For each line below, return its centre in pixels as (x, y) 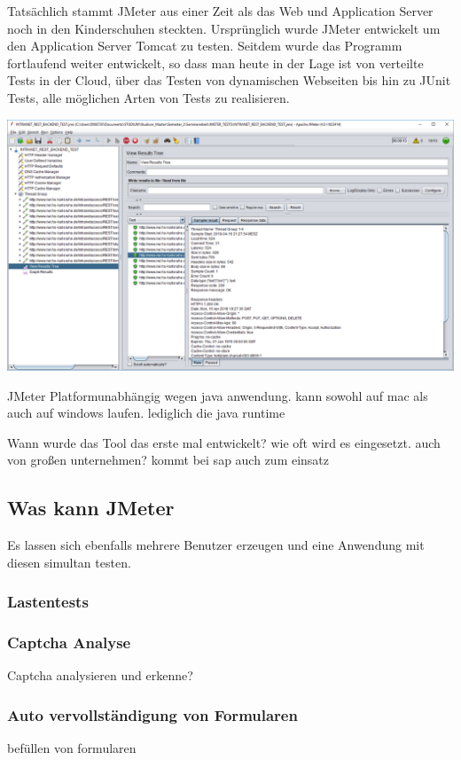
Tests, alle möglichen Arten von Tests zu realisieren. (148, 97)
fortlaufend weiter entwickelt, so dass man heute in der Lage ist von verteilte (215, 63)
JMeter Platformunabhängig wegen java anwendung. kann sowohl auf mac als (218, 395)
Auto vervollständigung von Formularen (152, 715)
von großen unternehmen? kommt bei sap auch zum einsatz (168, 460)
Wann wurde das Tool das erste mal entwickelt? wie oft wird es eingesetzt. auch (224, 442)
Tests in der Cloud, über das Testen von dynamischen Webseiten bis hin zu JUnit (229, 80)
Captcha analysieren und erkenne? (100, 675)
